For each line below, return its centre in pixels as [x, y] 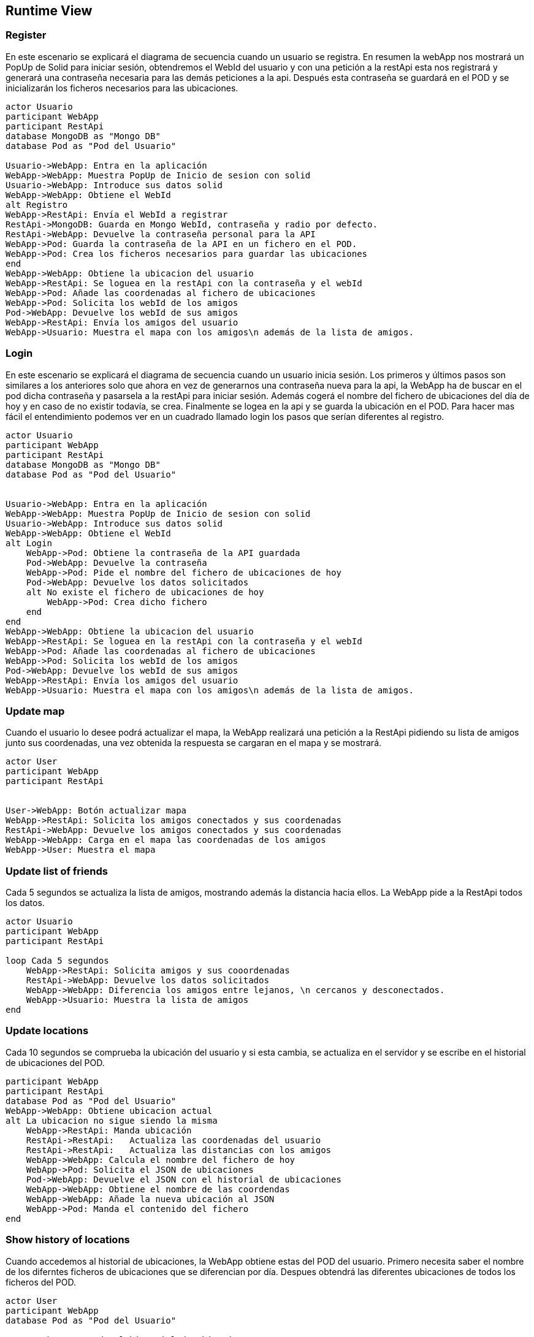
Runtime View [49, 11]
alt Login [29, 543]
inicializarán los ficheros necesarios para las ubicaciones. [122, 88]
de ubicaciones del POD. [55, 1062]
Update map [35, 711]
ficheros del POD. [41, 1282]
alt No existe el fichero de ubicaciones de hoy [145, 592]
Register [26, 35]
